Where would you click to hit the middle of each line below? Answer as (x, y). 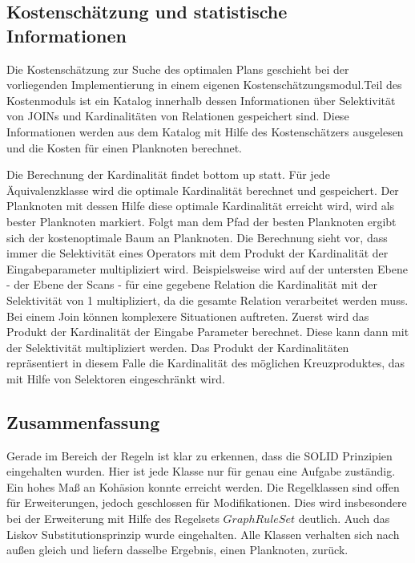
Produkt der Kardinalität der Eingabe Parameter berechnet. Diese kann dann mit (208, 332)
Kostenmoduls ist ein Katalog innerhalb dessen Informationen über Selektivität (201, 100)
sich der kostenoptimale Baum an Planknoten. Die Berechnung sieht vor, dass (197, 237)
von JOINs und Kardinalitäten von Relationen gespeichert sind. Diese (178, 116)
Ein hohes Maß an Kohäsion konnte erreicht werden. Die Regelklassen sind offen (203, 486)
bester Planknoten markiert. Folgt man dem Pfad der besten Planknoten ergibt (201, 221)
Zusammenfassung (83, 421)
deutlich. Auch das (344, 518)
